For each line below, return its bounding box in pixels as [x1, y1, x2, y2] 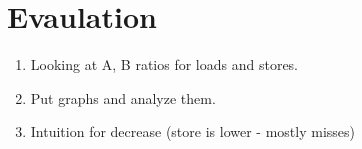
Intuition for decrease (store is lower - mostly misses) [30, 121, 355, 142]
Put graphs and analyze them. [30, 87, 216, 108]
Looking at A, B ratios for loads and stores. [30, 54, 298, 75]
